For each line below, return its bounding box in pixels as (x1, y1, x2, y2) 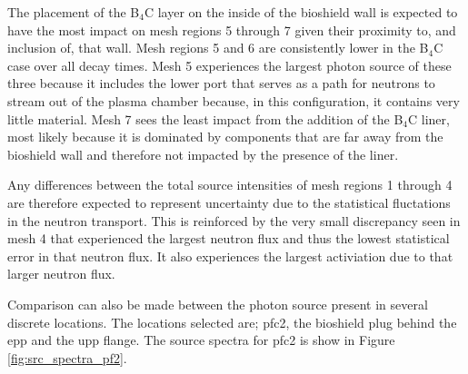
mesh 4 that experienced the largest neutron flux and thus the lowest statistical (7, 229, 450, 248)
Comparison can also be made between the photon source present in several (7, 294, 428, 313)
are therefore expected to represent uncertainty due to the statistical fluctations (7, 192, 451, 212)
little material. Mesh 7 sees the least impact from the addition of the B (7, 109, 403, 128)
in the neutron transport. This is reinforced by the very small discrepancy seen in (7, 211, 461, 230)
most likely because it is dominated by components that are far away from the (7, 127, 443, 146)
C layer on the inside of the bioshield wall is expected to (144, 3, 458, 21)
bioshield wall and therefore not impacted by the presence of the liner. (7, 144, 399, 163)
